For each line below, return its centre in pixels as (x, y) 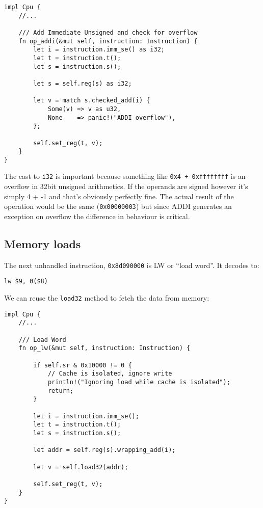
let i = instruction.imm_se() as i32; (99, 50)
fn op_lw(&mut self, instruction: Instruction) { (104, 348)
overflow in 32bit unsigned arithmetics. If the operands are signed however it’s (126, 186)
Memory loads (43, 243)
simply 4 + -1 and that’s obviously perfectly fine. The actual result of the (119, 196)
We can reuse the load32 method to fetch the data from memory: (107, 298)
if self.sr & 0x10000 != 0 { (83, 365)
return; (61, 391)
